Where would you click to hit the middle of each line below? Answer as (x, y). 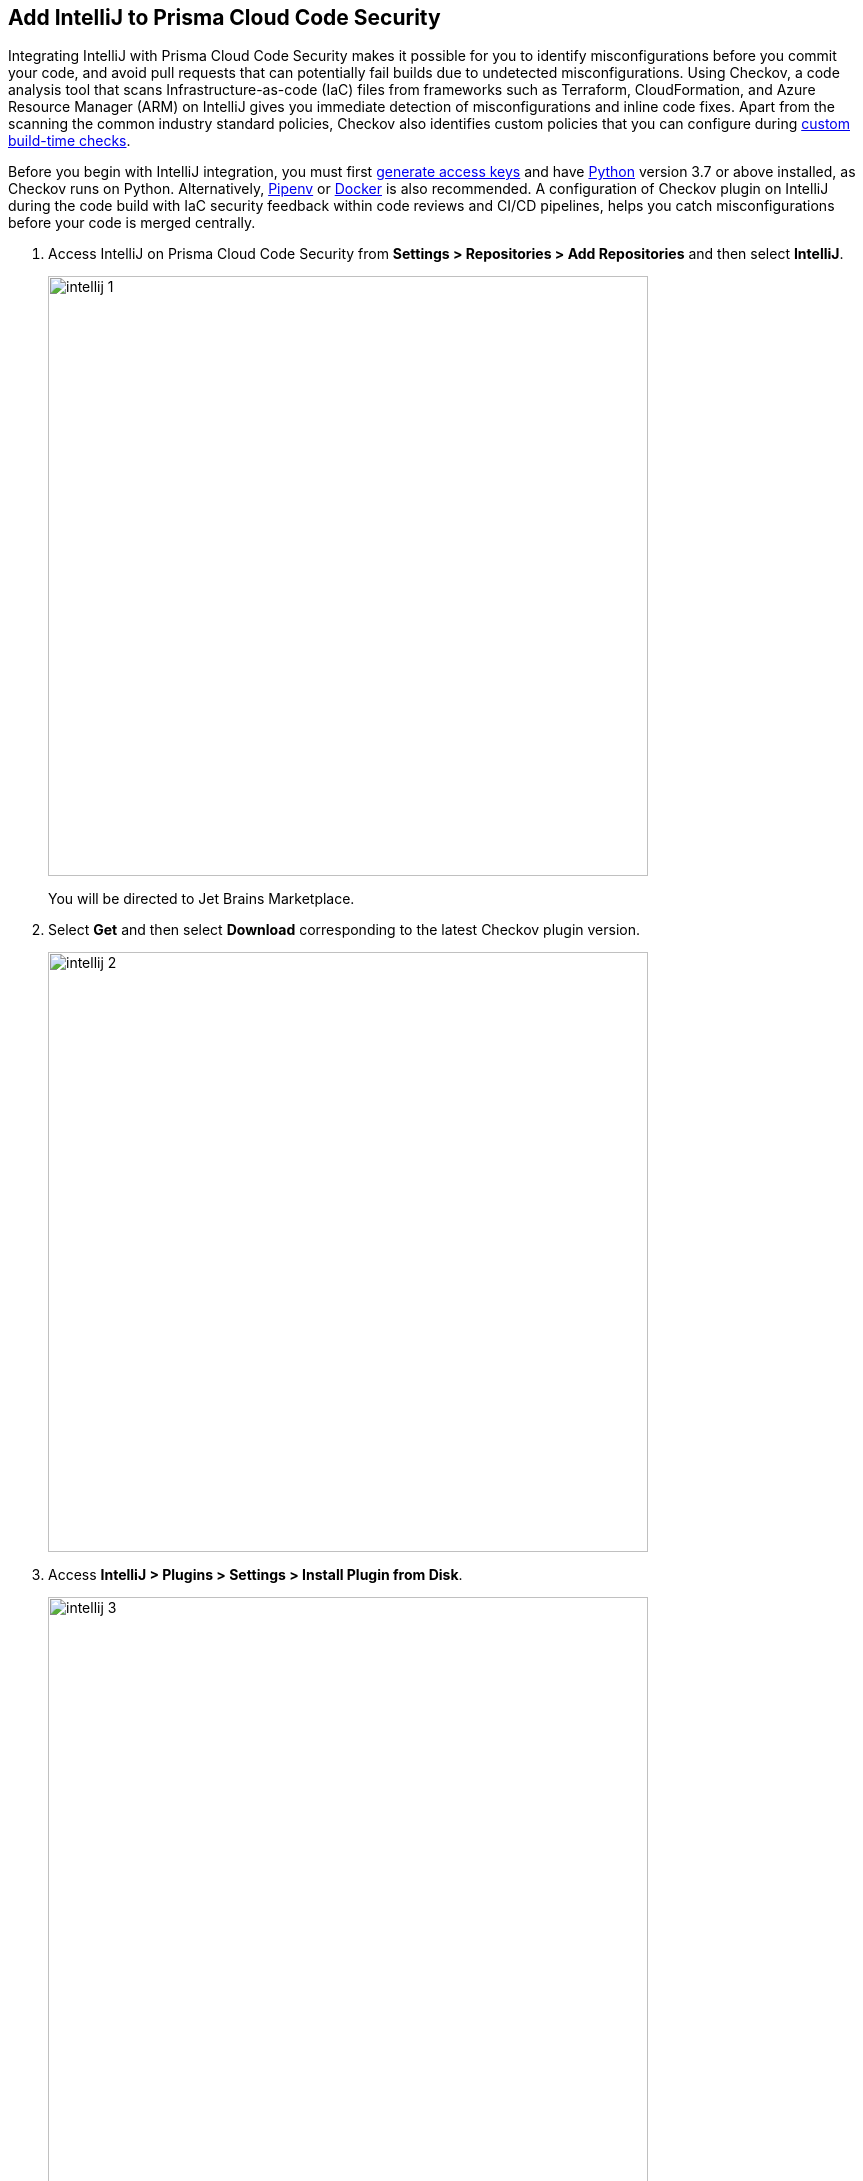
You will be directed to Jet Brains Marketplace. (201, 899)
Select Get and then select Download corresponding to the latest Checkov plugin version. (344, 930)
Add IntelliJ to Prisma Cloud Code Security (224, 17)
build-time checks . (69, 141)
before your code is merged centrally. (132, 223)
